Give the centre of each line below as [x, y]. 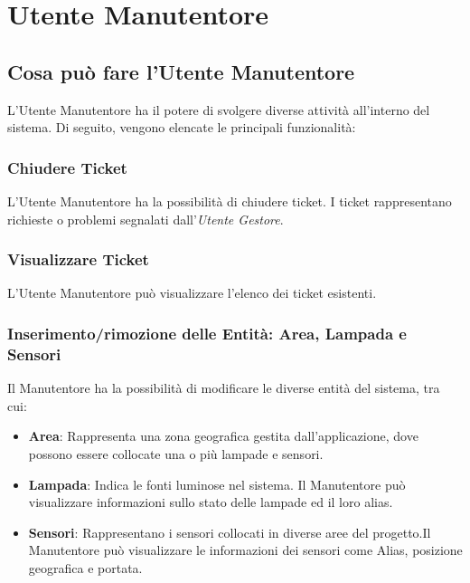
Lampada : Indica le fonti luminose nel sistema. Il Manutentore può [217, 484]
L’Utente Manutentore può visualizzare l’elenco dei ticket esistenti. [192, 293]
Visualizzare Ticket [78, 259]
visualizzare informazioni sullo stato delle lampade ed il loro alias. [211, 502]
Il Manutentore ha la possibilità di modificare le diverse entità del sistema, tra [224, 388]
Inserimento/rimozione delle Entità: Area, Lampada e [207, 333]
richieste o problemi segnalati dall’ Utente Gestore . [146, 219]
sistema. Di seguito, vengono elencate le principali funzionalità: [182, 127]
